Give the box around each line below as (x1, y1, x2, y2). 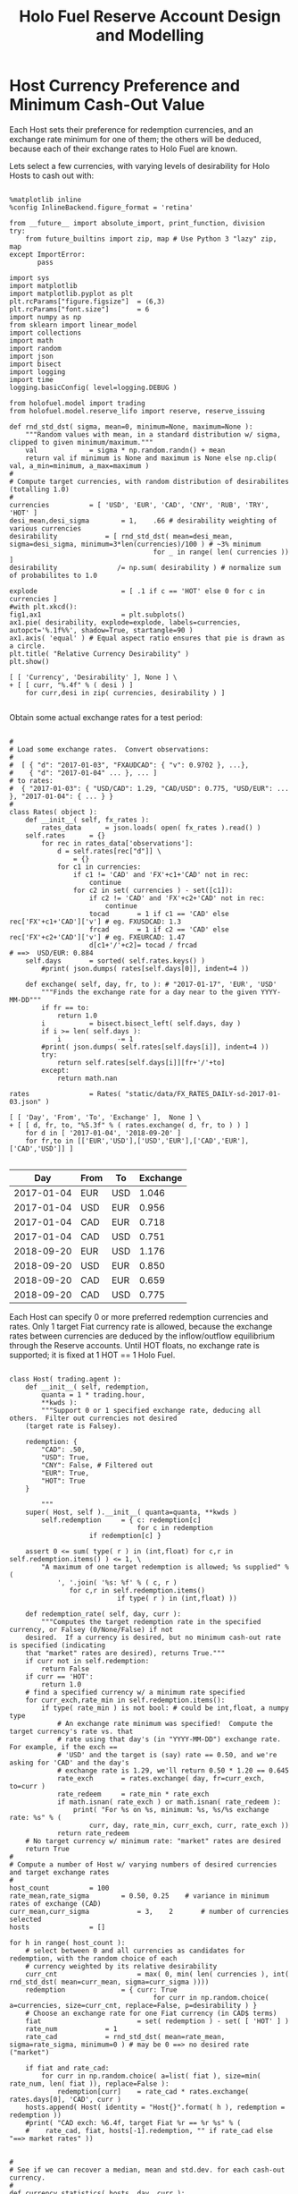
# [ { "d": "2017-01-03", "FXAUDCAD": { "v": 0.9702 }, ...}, (9, 761, 250, 770)
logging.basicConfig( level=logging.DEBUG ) (9, 383, 178, 392)
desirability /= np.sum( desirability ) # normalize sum (9, 563, 281, 572)
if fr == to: (41, 1003, 90, 1012)
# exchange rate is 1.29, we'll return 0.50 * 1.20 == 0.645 (56, 1765, 290, 1775)
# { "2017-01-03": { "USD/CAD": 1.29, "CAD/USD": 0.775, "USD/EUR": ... (9, 784, 290, 793)
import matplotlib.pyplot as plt (9, 289, 134, 298)
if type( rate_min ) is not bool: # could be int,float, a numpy (41, 1703, 290, 1713)
